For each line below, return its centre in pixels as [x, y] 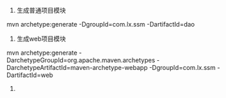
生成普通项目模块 [41, 10]
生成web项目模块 [41, 38]
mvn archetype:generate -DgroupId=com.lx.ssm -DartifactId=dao [101, 24]
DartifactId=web [30, 75]
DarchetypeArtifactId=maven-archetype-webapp [77, 68]
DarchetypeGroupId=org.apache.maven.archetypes [81, 60]
